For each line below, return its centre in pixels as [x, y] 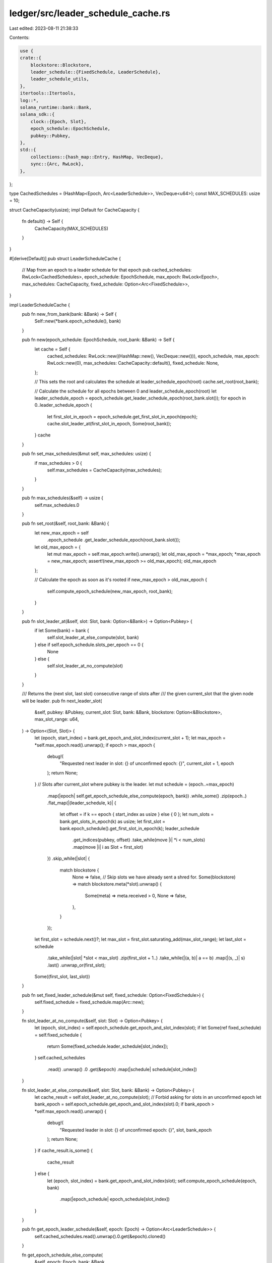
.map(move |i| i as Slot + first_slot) [108, 847]
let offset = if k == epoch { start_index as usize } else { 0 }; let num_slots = [137, 814]
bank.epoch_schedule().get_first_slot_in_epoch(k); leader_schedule [130, 829]
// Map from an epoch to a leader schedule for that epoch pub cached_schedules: [107, 270]
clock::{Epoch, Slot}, [58, 122]
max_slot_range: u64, [57, 719]
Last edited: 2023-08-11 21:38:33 [44, 28]
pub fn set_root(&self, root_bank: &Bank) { [65, 523]
